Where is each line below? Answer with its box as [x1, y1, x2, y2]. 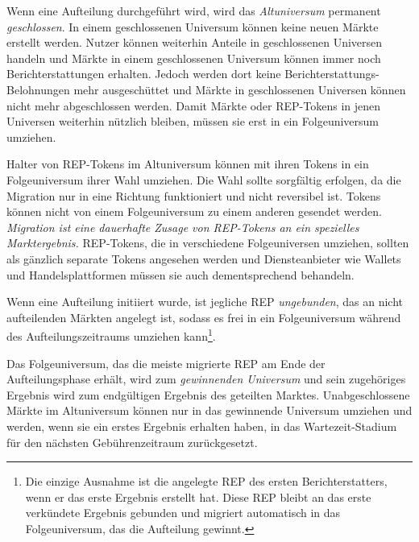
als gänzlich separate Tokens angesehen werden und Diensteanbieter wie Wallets [6, 250, 401, 267]
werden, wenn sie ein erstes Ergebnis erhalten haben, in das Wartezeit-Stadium [6, 417, 397, 434]
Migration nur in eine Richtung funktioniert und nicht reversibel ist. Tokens [6, 187, 381, 204]
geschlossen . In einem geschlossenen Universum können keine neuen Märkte [6, 18, 379, 35]
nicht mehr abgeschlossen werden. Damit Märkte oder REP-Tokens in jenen [6, 97, 381, 114]
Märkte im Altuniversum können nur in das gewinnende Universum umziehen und [6, 402, 413, 419]
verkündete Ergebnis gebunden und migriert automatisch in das [25, 504, 341, 521]
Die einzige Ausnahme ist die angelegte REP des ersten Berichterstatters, [25, 473, 388, 490]
